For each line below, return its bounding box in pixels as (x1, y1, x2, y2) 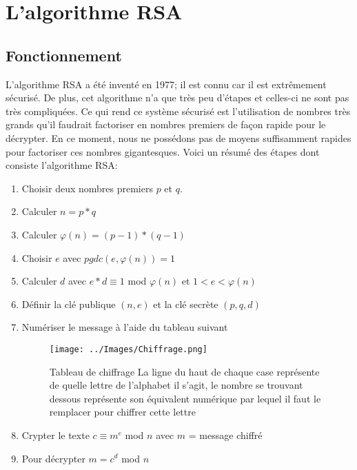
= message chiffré (188, 427, 263, 442)
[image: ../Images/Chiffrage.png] (49, 344, 207, 354)
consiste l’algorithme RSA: (6, 158, 118, 172)
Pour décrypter (21, 451, 85, 465)
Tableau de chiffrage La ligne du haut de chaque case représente (49, 364, 320, 378)
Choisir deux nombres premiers (21, 181, 153, 195)
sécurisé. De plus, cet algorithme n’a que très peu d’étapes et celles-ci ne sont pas (6, 90, 349, 105)
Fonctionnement (6, 44, 122, 65)
